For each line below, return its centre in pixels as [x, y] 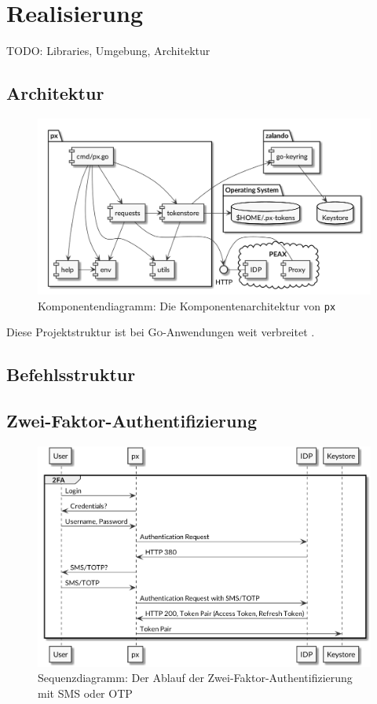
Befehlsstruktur [71, 374]
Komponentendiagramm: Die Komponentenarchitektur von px [187, 305]
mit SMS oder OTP [85, 693]
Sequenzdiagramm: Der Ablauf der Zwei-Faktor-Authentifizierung [195, 678]
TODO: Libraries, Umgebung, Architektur [108, 51]
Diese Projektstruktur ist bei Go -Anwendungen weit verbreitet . [161, 332]
